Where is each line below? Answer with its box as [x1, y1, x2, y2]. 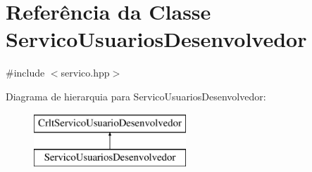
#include [6, 65, 45, 80]
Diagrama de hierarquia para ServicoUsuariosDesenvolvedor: [6, 88, 266, 103]
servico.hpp [61, 65, 110, 80]
